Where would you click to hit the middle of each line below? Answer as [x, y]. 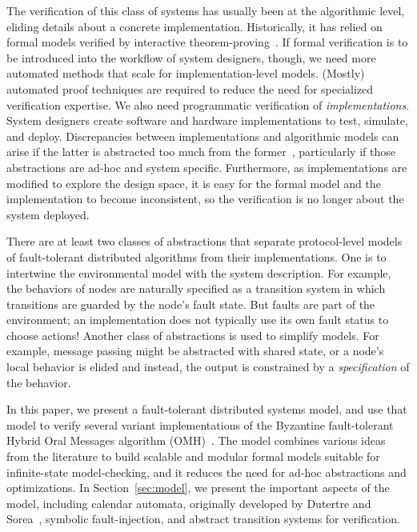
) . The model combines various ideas [293, 440]
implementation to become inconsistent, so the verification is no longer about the [205, 199]
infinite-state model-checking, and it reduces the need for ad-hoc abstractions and [206, 472]
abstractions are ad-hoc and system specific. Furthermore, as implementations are [207, 167]
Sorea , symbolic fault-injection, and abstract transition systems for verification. [203, 519]
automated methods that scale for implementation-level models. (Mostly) [186, 73]
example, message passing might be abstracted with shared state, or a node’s [195, 351]
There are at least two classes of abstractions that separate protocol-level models [204, 241]
